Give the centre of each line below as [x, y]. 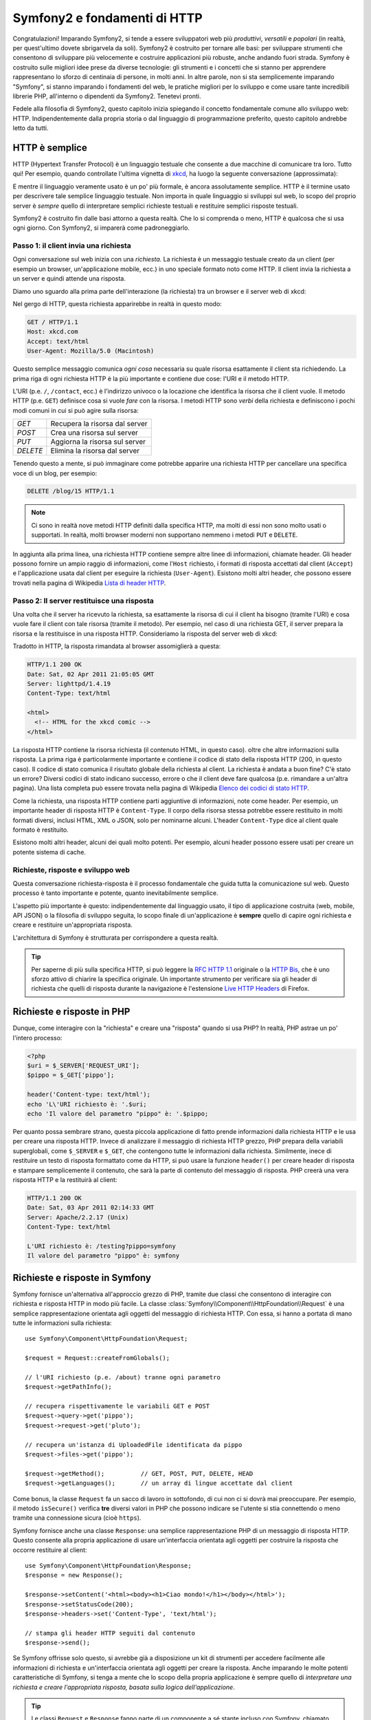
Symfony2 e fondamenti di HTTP [108, 18]
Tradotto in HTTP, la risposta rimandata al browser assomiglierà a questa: [117, 646]
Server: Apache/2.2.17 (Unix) [78, 1217]
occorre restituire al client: [50, 1550]
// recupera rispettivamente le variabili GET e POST [117, 1406]
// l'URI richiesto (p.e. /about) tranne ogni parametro [123, 1377]
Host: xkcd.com [53, 332]
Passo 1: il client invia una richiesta [72, 246]
